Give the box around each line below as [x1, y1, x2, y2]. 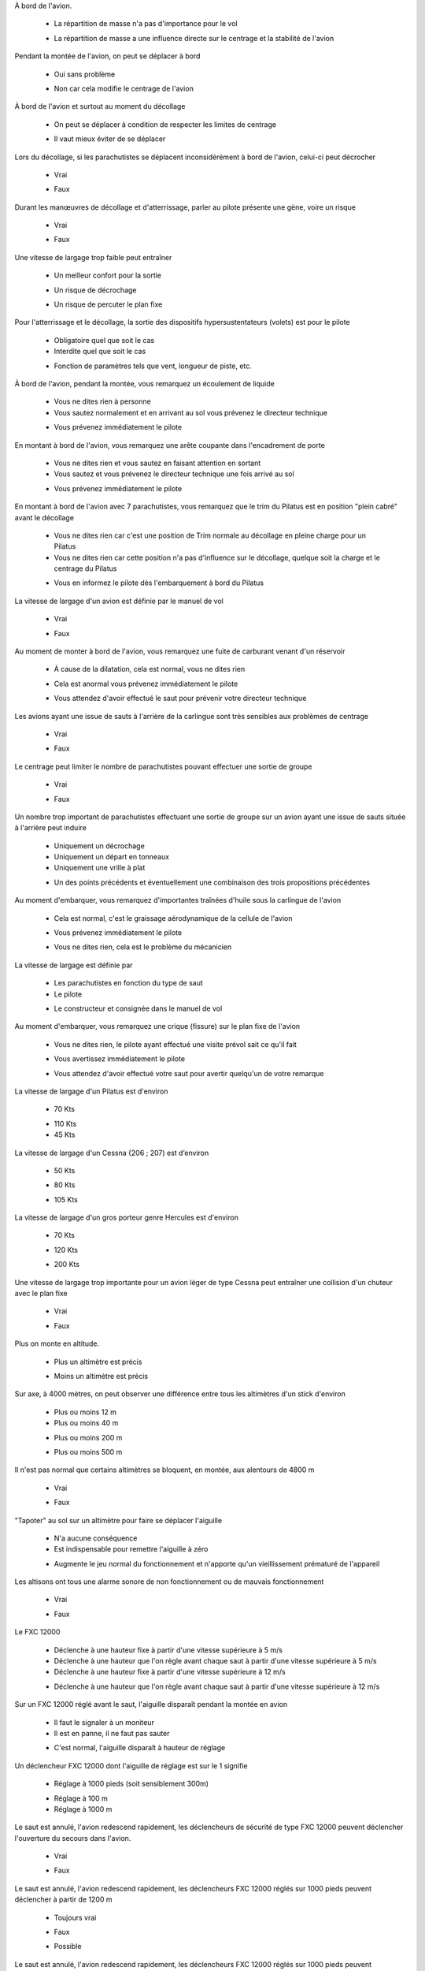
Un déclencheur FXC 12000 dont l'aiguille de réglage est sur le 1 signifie [14, 1760, 248, 1770]
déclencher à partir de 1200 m [14, 1895, 113, 1904]
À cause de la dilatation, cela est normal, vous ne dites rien [54, 665, 246, 674]
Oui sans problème [54, 69, 116, 79]
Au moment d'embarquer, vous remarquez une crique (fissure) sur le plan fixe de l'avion [14, 1022, 301, 1031]
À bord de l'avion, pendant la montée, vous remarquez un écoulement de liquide [14, 378, 275, 388]
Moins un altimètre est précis [54, 1371, 149, 1380]
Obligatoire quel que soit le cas [54, 335, 155, 345]
